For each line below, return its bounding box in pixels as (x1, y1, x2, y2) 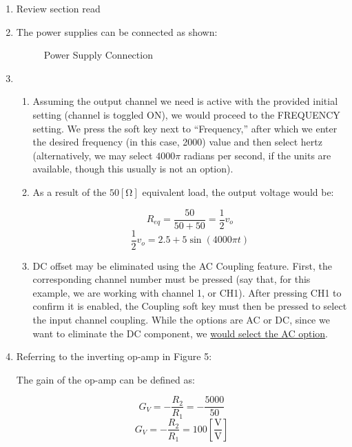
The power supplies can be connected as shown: (16, 24, 218, 39)
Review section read (16, 1, 101, 15)
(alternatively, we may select (32, 148, 153, 162)
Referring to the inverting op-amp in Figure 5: (16, 349, 212, 364)
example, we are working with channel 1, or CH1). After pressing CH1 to (32, 285, 342, 299)
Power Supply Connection (43, 48, 153, 62)
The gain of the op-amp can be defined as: (16, 372, 195, 386)
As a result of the (32, 184, 107, 199)
